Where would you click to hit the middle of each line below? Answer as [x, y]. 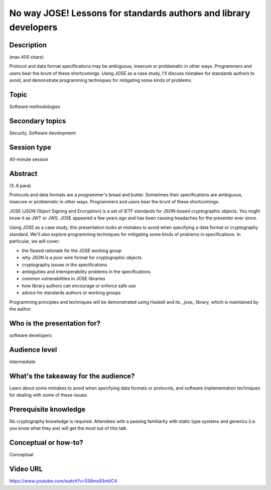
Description [28, 45]
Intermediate [22, 361]
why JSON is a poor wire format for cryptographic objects [82, 258]
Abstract [23, 173]
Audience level [33, 350]
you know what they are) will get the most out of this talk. [69, 428]
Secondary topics [38, 121]
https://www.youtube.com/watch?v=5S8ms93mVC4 [63, 481]
